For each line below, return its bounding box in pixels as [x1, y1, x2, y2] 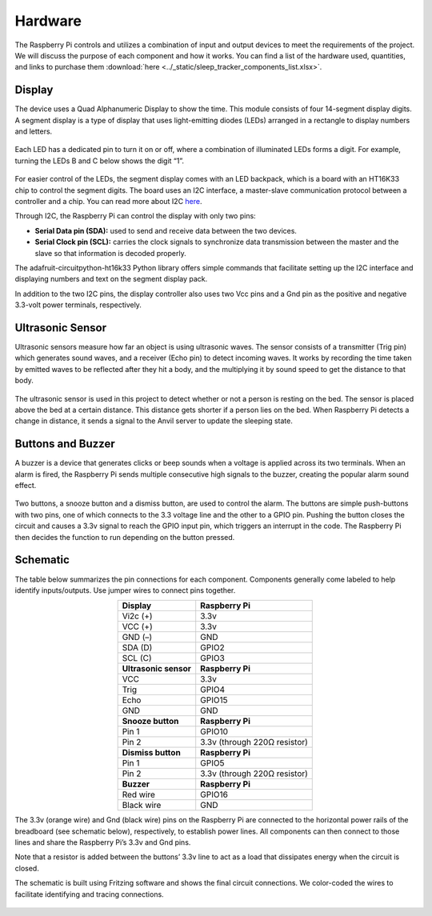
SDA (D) [122, 642, 153, 654]
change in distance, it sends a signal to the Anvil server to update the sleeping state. [14, 416, 294, 426]
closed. [14, 863, 39, 873]
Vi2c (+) [122, 610, 153, 622]
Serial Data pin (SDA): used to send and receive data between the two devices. [34, 226, 298, 235]
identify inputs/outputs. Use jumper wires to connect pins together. [14, 585, 236, 595]
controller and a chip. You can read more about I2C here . [14, 196, 203, 206]
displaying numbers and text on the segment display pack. [14, 274, 208, 284]
